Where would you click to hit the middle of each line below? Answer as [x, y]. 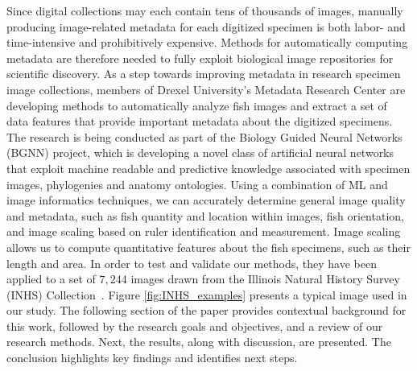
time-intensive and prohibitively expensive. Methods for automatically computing [207, 42]
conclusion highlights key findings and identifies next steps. [152, 358]
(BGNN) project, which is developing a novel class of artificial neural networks [200, 153]
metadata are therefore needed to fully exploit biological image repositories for [200, 58]
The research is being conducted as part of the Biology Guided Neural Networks [204, 136]
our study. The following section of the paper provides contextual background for [206, 310]
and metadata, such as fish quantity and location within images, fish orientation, [205, 215]
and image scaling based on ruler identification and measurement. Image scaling [204, 231]
